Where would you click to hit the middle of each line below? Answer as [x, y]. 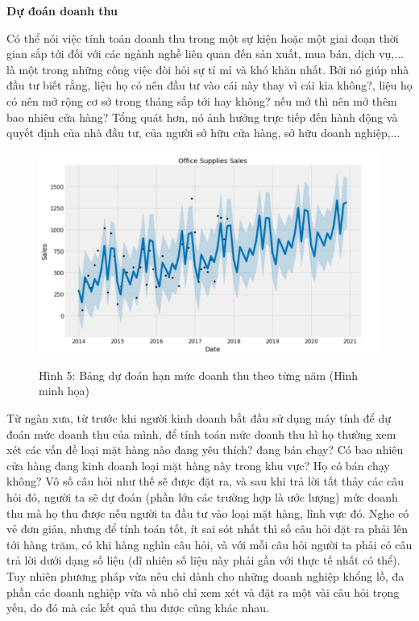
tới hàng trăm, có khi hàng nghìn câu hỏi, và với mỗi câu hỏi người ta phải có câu [209, 544]
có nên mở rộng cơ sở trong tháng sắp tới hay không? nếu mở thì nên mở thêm [202, 100]
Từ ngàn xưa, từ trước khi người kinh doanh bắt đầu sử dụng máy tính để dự [199, 417]
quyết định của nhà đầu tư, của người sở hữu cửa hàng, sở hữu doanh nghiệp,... [203, 133]
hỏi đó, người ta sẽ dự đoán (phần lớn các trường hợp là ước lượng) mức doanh [202, 496]
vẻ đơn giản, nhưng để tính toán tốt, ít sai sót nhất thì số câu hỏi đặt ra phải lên [207, 529]
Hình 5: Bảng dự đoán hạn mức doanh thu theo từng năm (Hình [199, 375]
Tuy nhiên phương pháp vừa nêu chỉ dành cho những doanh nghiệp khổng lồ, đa [205, 575]
